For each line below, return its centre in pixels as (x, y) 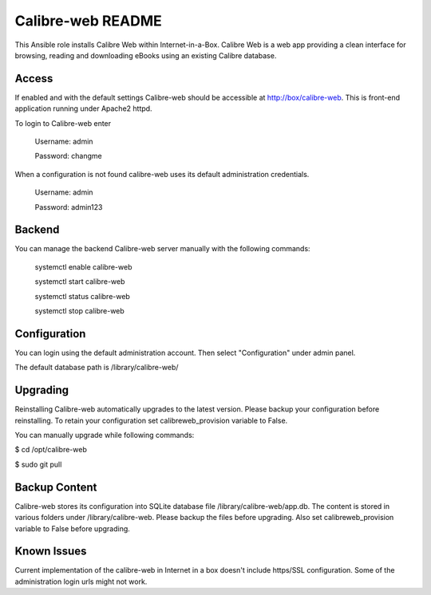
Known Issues (51, 552)
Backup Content (56, 487)
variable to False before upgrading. (73, 528)
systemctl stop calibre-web (80, 311)
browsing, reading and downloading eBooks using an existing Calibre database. (146, 55)
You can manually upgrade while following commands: (105, 435)
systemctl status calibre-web (83, 296)
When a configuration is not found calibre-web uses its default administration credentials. (162, 174)
